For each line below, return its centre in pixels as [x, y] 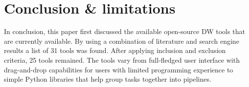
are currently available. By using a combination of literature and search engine [122, 41]
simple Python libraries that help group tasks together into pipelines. [108, 79]
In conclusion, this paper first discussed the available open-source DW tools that [124, 31]
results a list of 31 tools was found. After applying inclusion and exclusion [115, 50]
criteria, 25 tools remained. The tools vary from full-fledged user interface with [122, 60]
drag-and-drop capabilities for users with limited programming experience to [119, 69]
